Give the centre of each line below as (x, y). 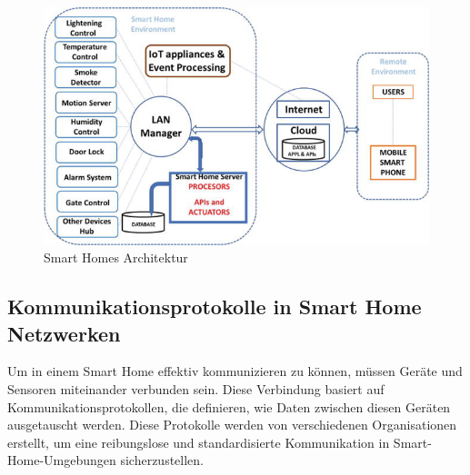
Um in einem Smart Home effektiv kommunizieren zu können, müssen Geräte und (235, 371)
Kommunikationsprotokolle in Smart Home (215, 307)
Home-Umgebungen (62, 460)
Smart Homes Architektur (116, 257)
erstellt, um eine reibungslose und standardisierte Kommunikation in (199, 442)
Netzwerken (64, 333)
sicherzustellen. (162, 460)
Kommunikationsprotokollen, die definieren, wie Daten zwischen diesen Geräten (229, 406)
